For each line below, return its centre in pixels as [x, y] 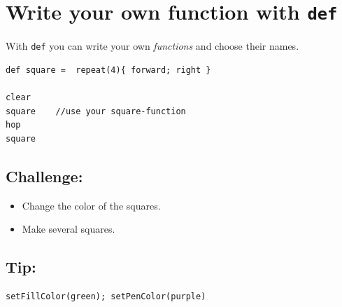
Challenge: [44, 176]
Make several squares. [69, 229]
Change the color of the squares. [91, 205]
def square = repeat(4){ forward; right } [108, 70]
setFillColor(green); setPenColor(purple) [106, 297]
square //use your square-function [96, 111]
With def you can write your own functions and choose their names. [152, 46]
